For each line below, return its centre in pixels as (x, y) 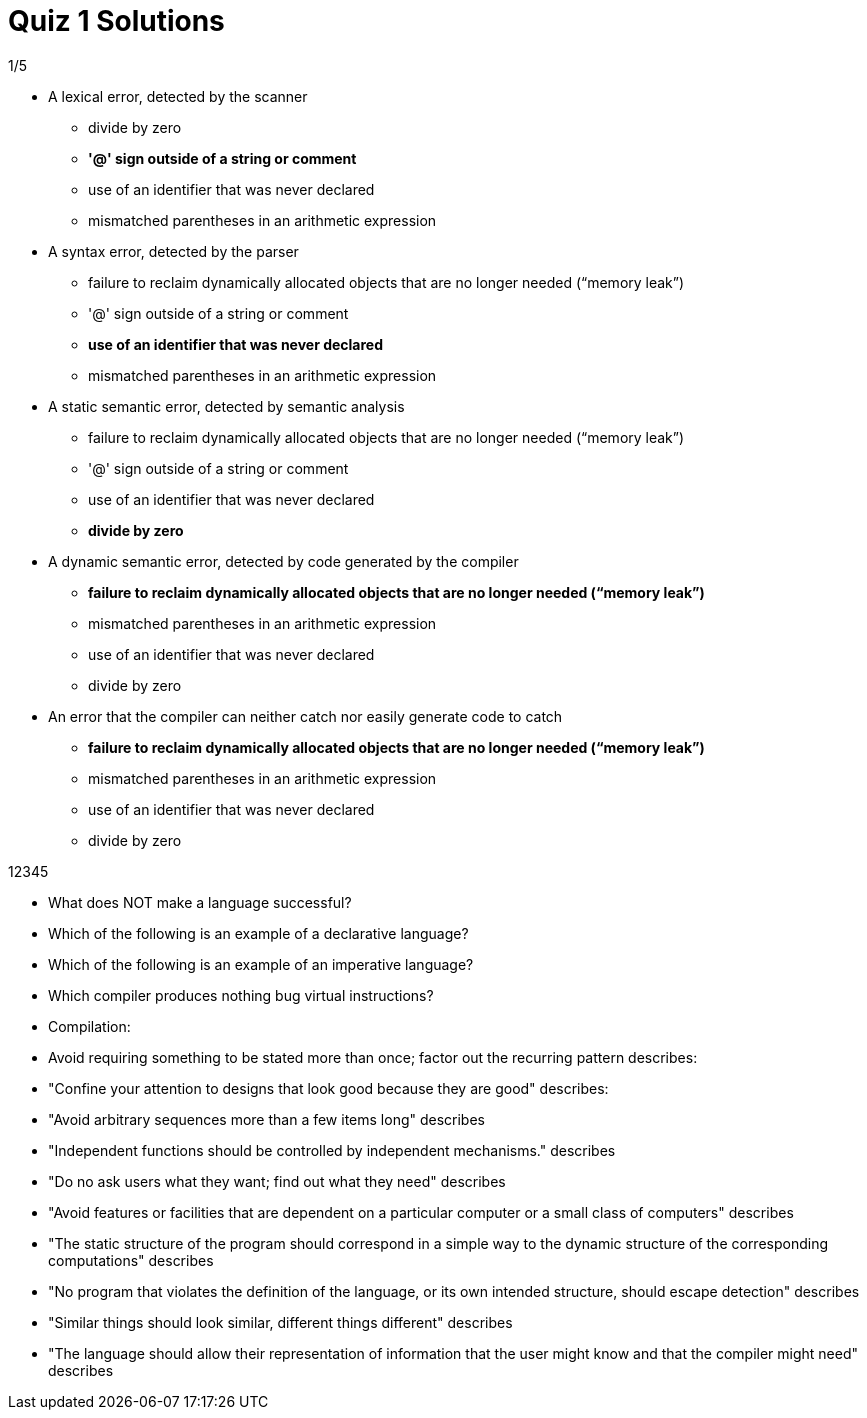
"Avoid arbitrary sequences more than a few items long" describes (266, 1119)
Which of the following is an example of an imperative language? (261, 964)
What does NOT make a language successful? (200, 902)
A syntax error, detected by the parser (173, 251)
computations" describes (131, 1260)
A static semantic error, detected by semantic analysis (226, 406)
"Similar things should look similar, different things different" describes (280, 1322)
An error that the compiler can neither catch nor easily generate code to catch (305, 716)
